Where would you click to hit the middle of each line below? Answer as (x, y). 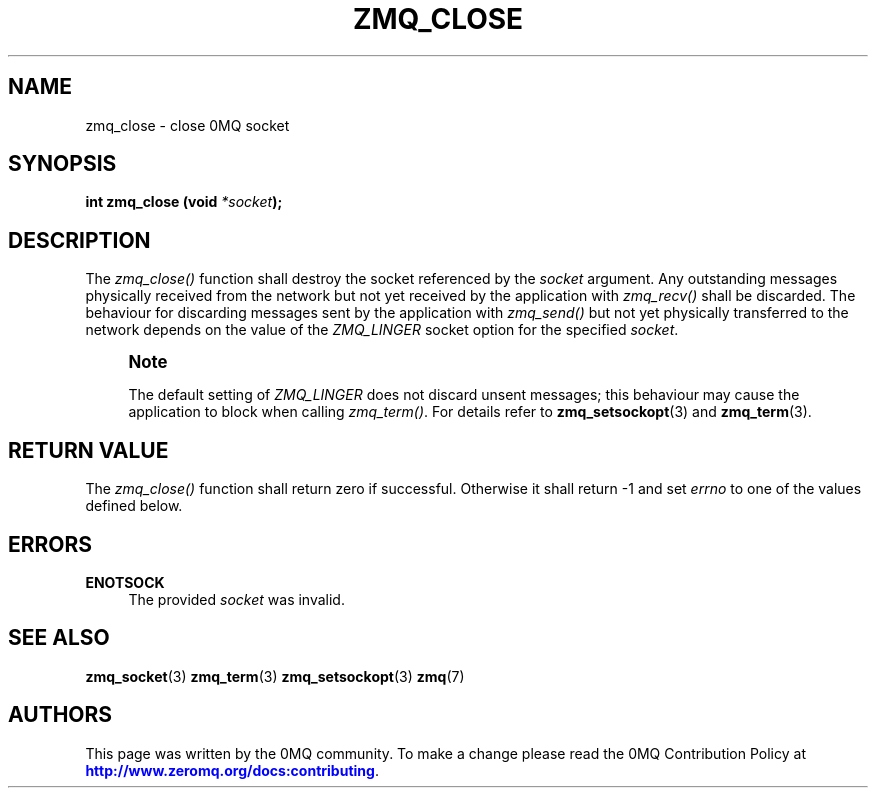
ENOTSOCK (125, 582)
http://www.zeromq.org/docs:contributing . (232, 770)
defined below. (134, 506)
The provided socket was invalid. (236, 599)
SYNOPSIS (62, 164)
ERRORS (50, 544)
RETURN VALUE (88, 450)
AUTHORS (60, 715)
